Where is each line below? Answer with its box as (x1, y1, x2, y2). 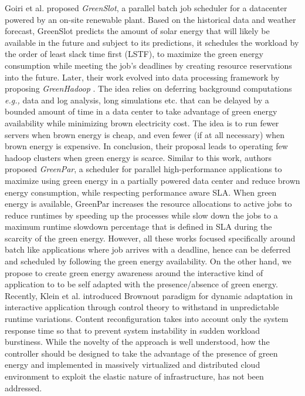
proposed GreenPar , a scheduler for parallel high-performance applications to (5, 163, 282, 175)
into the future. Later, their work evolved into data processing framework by (5, 71, 280, 83)
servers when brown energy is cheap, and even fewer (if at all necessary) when (5, 128, 284, 140)
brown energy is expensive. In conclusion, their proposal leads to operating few (5, 140, 288, 152)
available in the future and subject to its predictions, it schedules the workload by (5, 36, 299, 48)
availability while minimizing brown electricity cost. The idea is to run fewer (5, 116, 279, 129)
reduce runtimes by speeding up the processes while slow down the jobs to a (5, 209, 278, 221)
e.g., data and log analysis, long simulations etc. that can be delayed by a (5, 93, 269, 106)
